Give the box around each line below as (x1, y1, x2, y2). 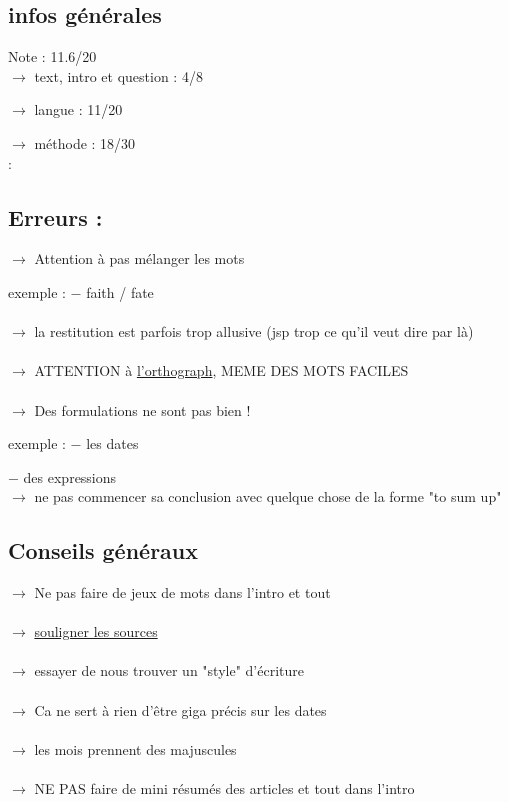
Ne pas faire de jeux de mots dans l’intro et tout (34, 582, 331, 603)
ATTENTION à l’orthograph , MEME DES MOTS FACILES (34, 360, 409, 381)
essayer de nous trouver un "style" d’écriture (34, 660, 304, 681)
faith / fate (86, 281, 154, 302)
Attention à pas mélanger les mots (34, 248, 245, 269)
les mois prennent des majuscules (34, 738, 237, 759)
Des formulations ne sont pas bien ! (34, 399, 251, 420)
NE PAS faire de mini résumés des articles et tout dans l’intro (34, 778, 415, 799)
